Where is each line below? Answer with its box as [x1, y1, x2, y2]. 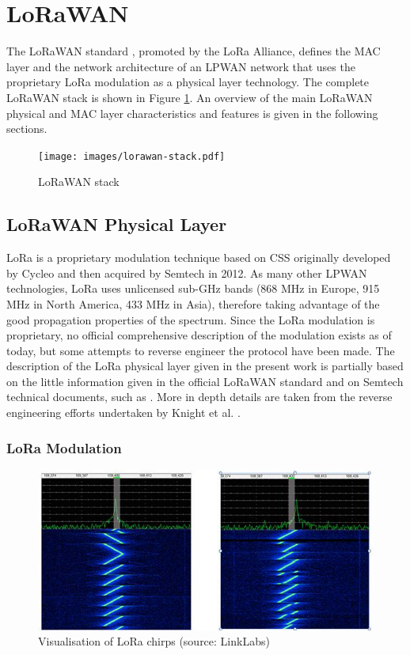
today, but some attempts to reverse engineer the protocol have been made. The [6, 342, 395, 358]
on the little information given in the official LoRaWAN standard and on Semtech [6, 373, 404, 389]
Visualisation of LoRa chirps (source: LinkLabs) [38, 633, 270, 649]
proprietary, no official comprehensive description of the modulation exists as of [6, 327, 392, 343]
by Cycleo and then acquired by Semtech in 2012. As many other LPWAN [6, 264, 367, 281]
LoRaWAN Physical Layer [6, 212, 227, 237]
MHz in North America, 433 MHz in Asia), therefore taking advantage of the [6, 295, 380, 312]
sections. [6, 120, 47, 137]
